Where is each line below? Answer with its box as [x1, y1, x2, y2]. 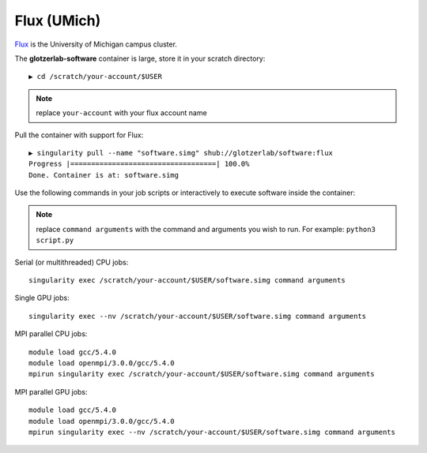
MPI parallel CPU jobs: [14, 329, 88, 339]
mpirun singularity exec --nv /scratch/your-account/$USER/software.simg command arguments [28, 427, 395, 436]
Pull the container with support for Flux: [14, 130, 144, 140]
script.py [36, 236, 74, 245]
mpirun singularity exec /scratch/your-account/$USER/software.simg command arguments [28, 369, 375, 379]
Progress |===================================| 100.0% [28, 159, 250, 169]
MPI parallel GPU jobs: [14, 387, 88, 396]
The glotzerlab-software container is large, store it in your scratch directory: [14, 54, 266, 63]
